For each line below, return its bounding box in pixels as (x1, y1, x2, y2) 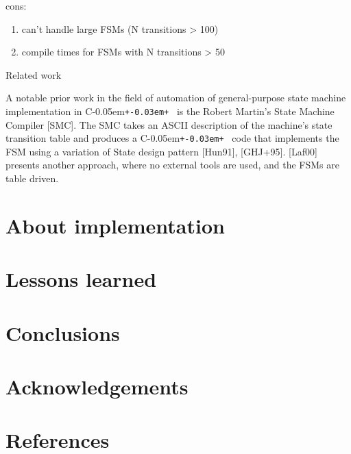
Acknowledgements (5, 372, 189, 400)
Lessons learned (5, 265, 157, 293)
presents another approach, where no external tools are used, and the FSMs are (5, 157, 339, 172)
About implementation (5, 211, 225, 239)
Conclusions (5, 318, 120, 346)
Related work (5, 67, 62, 81)
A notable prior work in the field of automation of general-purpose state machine (5, 90, 346, 105)
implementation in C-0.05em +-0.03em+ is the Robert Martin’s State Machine (5, 103, 335, 118)
